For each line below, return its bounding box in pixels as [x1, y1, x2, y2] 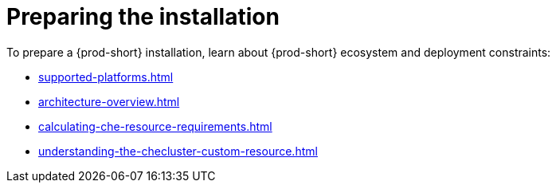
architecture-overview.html [38, 94, 180, 108]
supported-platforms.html [38, 69, 174, 84]
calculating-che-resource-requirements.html [38, 119, 272, 133]
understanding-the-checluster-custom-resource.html [38, 144, 318, 158]
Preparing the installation [6, 3, 280, 30]
